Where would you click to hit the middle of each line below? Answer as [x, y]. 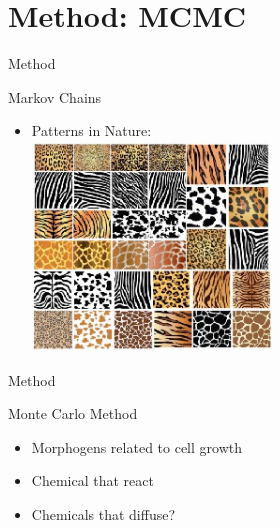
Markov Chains [55, 96]
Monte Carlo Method [73, 413]
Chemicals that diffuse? [103, 513]
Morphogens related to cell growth [136, 446]
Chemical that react [92, 480]
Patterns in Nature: [91, 130]
